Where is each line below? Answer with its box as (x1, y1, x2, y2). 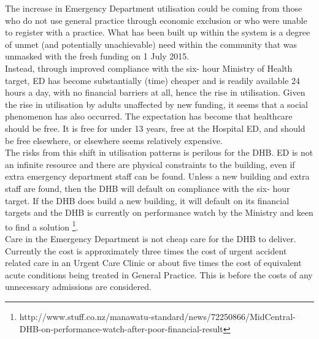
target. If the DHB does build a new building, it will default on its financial (5, 194, 290, 207)
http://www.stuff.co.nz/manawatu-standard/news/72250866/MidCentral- (19, 310, 296, 322)
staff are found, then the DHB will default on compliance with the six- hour (5, 181, 290, 194)
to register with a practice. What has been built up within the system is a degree (5, 26, 310, 39)
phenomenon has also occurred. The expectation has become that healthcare (5, 110, 293, 123)
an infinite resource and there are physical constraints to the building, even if (5, 158, 295, 170)
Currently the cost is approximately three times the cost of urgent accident (5, 244, 287, 257)
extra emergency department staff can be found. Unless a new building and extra (5, 170, 310, 183)
